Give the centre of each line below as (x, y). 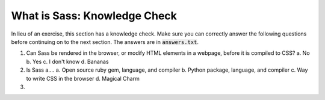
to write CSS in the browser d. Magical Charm (83, 78)
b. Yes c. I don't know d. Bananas (67, 61)
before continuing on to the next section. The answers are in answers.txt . (105, 42)
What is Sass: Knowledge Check (94, 16)
